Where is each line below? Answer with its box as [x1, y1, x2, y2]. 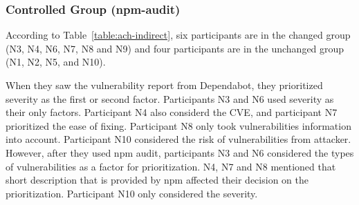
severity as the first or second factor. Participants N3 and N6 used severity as [6, 91, 334, 106]
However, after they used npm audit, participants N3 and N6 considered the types [6, 145, 354, 159]
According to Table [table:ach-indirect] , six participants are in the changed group [6, 28, 351, 42]
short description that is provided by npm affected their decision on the [6, 173, 309, 187]
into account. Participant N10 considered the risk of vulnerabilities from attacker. [6, 132, 351, 146]
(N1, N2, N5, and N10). [6, 55, 106, 69]
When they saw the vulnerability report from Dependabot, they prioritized [6, 78, 323, 92]
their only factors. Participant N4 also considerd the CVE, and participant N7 [6, 105, 338, 119]
